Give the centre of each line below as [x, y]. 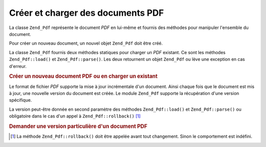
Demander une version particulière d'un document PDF [78, 126]
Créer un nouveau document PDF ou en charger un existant [83, 76]
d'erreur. [18, 66]
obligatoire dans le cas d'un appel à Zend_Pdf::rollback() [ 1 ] [75, 116]
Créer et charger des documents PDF [86, 13]
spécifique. [20, 100]
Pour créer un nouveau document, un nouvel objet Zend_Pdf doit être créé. [86, 43]
